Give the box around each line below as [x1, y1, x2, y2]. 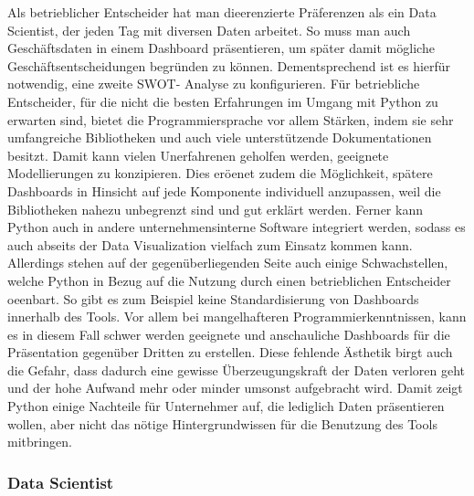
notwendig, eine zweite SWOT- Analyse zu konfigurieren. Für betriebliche [7, 74, 420, 93]
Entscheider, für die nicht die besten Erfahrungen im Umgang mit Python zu [7, 91, 438, 111]
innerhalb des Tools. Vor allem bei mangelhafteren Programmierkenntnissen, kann [7, 307, 467, 326]
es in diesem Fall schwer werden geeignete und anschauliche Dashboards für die [7, 324, 450, 343]
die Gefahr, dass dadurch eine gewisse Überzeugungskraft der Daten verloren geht [7, 360, 466, 379]
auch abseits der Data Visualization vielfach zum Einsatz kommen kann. [7, 235, 413, 254]
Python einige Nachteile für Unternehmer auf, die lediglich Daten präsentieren [7, 396, 445, 416]
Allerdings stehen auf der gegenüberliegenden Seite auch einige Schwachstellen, [7, 253, 448, 272]
